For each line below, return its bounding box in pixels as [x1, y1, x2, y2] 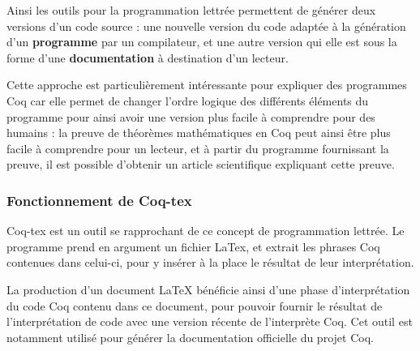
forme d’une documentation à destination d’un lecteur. [6, 49, 289, 66]
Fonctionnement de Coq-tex [6, 190, 192, 210]
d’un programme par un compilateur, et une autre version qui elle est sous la [6, 33, 397, 50]
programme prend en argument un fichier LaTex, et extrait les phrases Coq [6, 238, 380, 255]
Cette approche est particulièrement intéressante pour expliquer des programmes [6, 76, 407, 93]
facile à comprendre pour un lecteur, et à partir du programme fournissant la [6, 139, 389, 156]
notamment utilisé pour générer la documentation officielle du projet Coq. [6, 328, 374, 345]
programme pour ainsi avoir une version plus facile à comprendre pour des [6, 108, 375, 125]
